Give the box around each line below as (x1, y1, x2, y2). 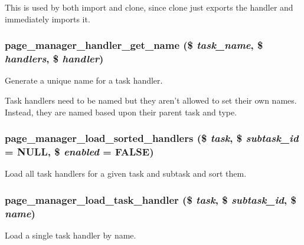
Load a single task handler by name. (5, 229, 136, 241)
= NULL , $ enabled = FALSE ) (5, 144, 154, 158)
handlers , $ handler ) (5, 51, 104, 66)
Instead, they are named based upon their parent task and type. (5, 105, 237, 118)
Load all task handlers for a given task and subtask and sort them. (5, 167, 247, 180)
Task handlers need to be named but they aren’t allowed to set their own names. (5, 94, 297, 106)
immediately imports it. (5, 12, 90, 25)
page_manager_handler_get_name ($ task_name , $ (5, 38, 263, 52)
